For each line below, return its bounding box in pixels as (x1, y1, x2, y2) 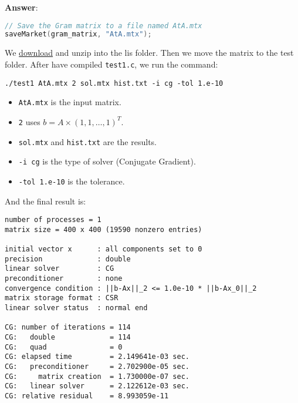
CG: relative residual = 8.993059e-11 (5, 391, 169, 400)
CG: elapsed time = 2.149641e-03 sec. (5, 352, 189, 361)
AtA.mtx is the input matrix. (18, 96, 121, 108)
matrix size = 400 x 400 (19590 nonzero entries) (5, 225, 202, 234)
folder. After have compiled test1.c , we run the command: (5, 58, 218, 70)
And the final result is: (5, 194, 86, 207)
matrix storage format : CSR (5, 294, 118, 303)
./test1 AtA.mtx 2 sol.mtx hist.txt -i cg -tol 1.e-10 (5, 79, 223, 88)
